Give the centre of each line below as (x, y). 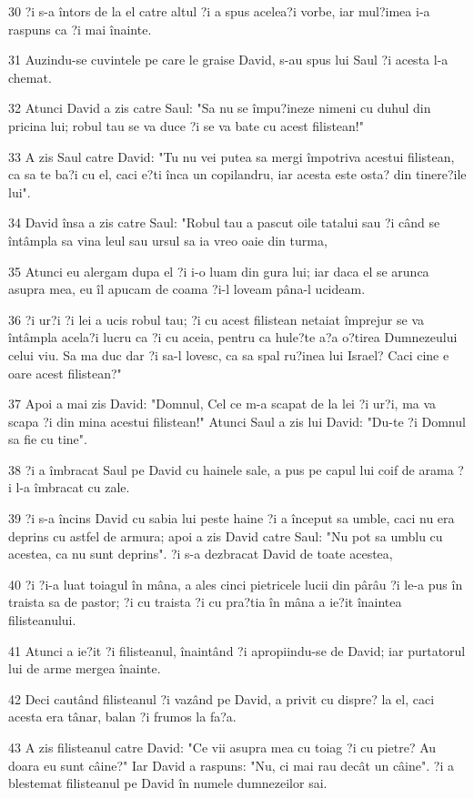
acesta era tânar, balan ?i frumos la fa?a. (122, 717)
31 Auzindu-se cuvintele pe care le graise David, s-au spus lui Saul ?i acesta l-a (228, 60)
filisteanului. (42, 620)
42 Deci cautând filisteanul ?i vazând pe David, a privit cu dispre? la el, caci (222, 698)
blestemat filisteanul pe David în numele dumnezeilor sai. (168, 783)
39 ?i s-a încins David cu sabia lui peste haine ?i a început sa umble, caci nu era (232, 518)
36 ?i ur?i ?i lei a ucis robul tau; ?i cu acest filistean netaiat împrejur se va (216, 319)
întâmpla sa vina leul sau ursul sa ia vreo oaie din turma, (168, 240)
